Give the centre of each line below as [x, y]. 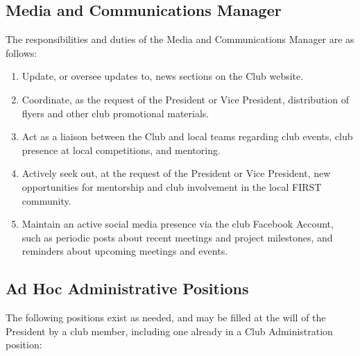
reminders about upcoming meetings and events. [125, 251]
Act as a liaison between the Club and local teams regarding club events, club [187, 136]
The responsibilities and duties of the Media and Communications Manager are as [180, 39]
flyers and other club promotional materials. [115, 113]
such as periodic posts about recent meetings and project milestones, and [177, 237]
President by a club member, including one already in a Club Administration [169, 331]
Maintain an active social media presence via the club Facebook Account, [178, 224]
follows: [22, 52]
